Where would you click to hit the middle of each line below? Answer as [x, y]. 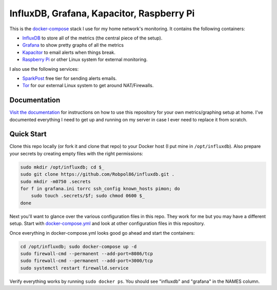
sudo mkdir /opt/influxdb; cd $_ [62, 167]
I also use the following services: [44, 69]
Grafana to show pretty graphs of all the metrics [73, 45]
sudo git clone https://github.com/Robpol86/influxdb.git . [97, 174]
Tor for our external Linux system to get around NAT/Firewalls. [88, 86]
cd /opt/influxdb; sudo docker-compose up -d [78, 246]
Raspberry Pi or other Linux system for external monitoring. [85, 59]
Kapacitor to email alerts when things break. [69, 52]
